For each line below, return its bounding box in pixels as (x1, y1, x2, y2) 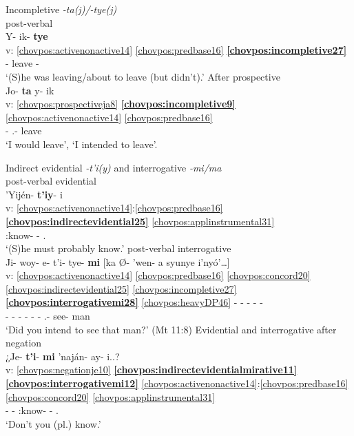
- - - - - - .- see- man (6, 309, 90, 323)
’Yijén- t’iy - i (6, 187, 63, 201)
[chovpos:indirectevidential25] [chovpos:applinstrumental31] (6, 214, 275, 228)
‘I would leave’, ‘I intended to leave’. (6, 136, 158, 151)
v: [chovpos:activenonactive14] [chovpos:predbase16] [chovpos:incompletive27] (6, 42, 347, 56)
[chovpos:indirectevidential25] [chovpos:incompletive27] (6, 281, 237, 295)
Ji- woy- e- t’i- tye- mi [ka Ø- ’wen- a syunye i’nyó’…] (6, 254, 230, 269)
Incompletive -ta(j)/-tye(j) (6, 2, 117, 16)
